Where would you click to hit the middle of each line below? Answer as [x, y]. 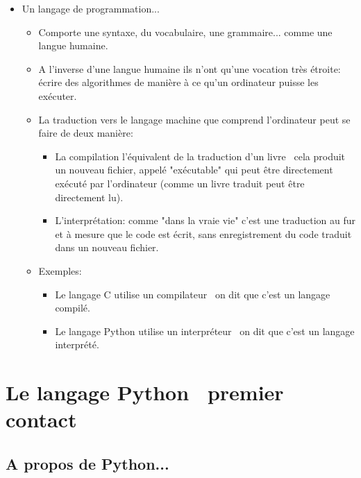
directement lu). [89, 197]
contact [41, 419]
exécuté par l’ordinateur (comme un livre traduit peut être [180, 183]
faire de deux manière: [86, 133]
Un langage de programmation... [91, 8]
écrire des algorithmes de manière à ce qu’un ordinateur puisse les [178, 82]
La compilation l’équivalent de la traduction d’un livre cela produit [200, 156]
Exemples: [60, 270]
